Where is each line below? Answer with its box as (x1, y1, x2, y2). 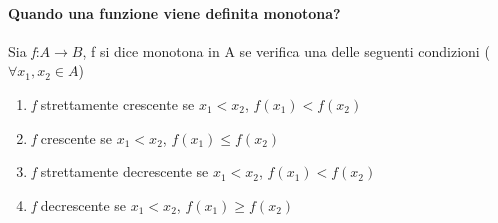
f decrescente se (31, 194, 127, 215)
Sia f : (8, 40, 40, 61)
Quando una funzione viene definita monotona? (8, 2, 341, 23)
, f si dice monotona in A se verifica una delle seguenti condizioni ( (82, 40, 490, 61)
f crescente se (31, 127, 113, 148)
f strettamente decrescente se (31, 161, 209, 182)
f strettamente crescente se (31, 93, 195, 114)
